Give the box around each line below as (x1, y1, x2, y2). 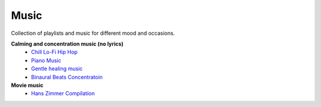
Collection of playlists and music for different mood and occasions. (11, 30, 175, 37)
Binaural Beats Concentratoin (31, 73, 103, 80)
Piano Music (31, 57, 62, 64)
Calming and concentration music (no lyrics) (11, 40, 124, 47)
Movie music (11, 82, 44, 89)
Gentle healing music (31, 65, 83, 72)
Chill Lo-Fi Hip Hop (31, 48, 78, 56)
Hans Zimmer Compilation (31, 90, 95, 97)
